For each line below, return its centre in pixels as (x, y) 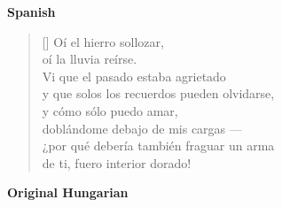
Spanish (31, 11)
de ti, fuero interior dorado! (117, 162)
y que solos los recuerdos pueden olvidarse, (158, 93)
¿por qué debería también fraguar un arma (158, 146)
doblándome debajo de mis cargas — (142, 128)
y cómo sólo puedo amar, (110, 110)
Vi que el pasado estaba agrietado (134, 76)
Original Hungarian (68, 192)
